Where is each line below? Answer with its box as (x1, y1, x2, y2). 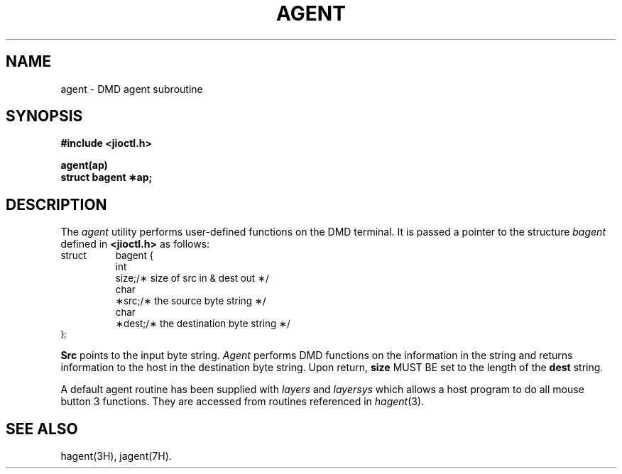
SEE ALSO (6, 419, 78, 438)
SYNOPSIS (6, 107, 83, 126)
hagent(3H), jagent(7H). (60, 450, 172, 463)
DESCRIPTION (6, 195, 107, 214)
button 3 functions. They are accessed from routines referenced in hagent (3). (60, 395, 425, 408)
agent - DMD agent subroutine (60, 82, 203, 95)
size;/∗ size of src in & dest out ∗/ (115, 272, 269, 285)
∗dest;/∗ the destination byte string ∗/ (115, 318, 290, 330)
